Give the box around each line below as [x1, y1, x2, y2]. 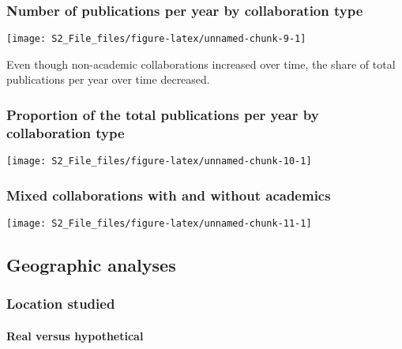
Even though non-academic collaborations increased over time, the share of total [6, 55, 396, 72]
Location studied [6, 294, 115, 313]
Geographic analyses [6, 253, 176, 277]
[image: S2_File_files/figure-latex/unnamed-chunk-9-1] [6, 33, 306, 45]
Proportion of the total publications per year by [6, 104, 319, 124]
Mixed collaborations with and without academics [6, 185, 331, 205]
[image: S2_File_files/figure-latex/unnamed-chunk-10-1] [6, 156, 312, 167]
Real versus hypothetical [6, 327, 144, 343]
